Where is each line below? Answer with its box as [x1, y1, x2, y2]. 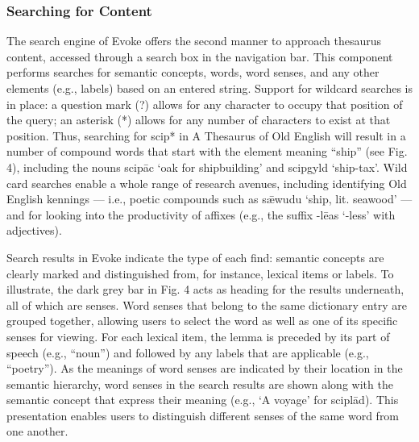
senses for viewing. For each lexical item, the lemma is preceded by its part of [6, 327, 390, 344]
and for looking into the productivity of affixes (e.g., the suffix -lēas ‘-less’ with [6, 206, 396, 223]
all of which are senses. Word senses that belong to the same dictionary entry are [6, 296, 407, 313]
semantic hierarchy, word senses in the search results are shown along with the [6, 375, 393, 392]
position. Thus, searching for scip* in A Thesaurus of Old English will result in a [6, 127, 406, 144]
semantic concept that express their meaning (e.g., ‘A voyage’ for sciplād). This [6, 391, 399, 408]
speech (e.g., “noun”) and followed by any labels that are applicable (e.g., [6, 344, 369, 361]
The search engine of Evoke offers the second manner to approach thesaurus [6, 32, 382, 49]
